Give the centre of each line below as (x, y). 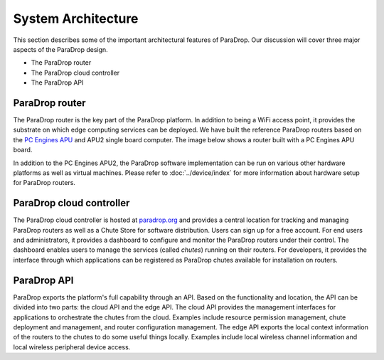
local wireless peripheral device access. (72, 347)
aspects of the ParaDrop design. (60, 49)
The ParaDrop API (57, 83)
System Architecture (76, 18)
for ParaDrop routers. (44, 183)
